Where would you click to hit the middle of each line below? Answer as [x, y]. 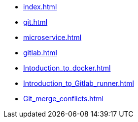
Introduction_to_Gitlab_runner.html [79, 83]
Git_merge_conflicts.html [63, 99]
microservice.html [52, 37]
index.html [40, 7]
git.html [35, 22]
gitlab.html [40, 53]
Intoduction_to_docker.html [67, 68]
